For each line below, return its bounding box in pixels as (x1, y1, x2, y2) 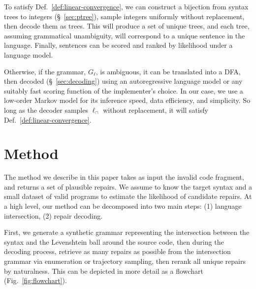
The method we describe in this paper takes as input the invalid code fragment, (4, 172, 244, 182)
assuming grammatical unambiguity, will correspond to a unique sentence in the (4, 30, 245, 40)
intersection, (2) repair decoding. (4, 210, 103, 221)
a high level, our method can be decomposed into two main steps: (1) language (4, 201, 242, 211)
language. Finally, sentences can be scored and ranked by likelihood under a (4, 40, 233, 50)
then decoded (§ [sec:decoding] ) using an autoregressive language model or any (4, 76, 243, 86)
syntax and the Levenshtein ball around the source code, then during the (4, 236, 224, 247)
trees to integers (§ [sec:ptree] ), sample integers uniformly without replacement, (4, 11, 245, 21)
